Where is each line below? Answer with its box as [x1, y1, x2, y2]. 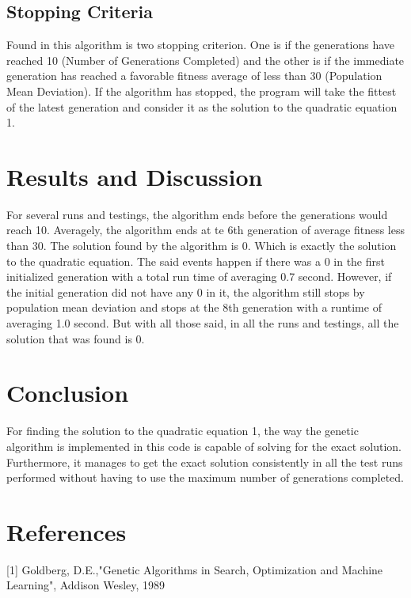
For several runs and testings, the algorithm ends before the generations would [6, 206, 388, 222]
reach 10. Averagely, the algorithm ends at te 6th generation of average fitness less [6, 221, 405, 238]
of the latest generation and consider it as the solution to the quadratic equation [6, 98, 398, 115]
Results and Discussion [6, 160, 263, 192]
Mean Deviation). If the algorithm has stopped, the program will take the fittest [6, 82, 397, 99]
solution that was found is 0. [6, 330, 145, 346]
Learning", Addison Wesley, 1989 [6, 577, 166, 593]
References [6, 515, 127, 547]
